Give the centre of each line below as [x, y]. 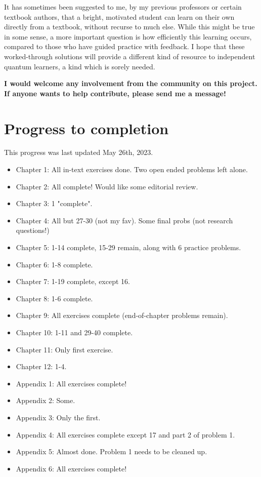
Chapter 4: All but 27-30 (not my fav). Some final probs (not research [124, 220]
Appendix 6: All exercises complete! [71, 468]
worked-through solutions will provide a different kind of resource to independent [130, 56]
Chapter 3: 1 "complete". [54, 203]
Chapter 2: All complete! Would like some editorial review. [107, 186]
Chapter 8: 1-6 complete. [54, 298]
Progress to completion [86, 128]
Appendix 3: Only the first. [58, 417]
